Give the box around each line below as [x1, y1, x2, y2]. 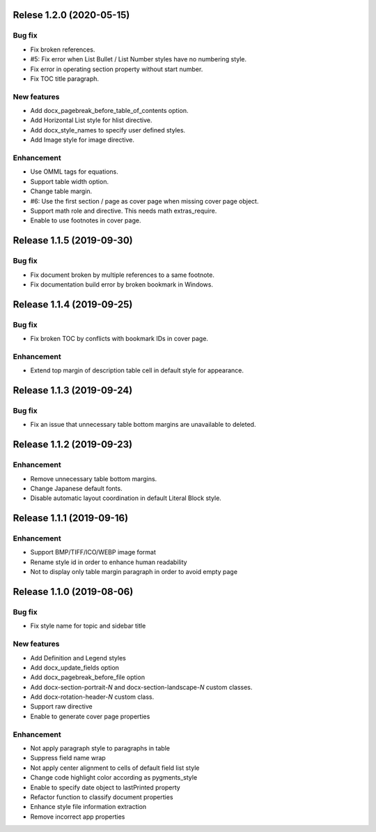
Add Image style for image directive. [30, 136, 135, 144]
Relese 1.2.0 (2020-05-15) [13, 9, 130, 21]
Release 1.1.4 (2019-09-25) [13, 298, 133, 310]
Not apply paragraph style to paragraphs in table [30, 744, 171, 752]
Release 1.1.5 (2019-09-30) [13, 234, 133, 247]
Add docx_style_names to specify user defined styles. [30, 126, 186, 134]
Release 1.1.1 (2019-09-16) [13, 513, 129, 524]
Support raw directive [30, 702, 93, 711]
